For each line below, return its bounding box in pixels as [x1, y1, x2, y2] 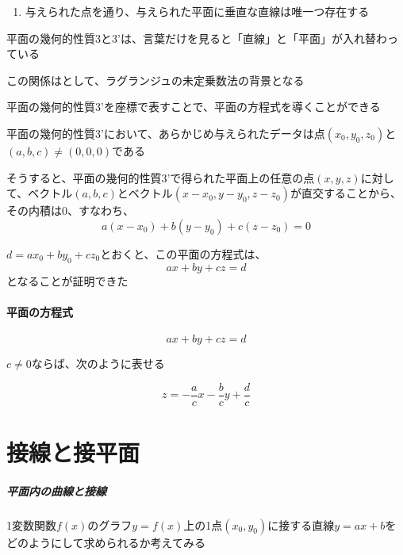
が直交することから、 [290, 185, 401, 201]
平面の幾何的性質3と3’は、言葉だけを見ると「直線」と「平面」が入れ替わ [6, 29, 387, 46]
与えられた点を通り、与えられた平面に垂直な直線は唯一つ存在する [25, 3, 370, 19]
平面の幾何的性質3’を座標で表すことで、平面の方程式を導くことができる [6, 98, 381, 115]
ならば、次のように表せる [31, 354, 165, 371]
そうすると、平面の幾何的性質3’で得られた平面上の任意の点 [6, 169, 315, 186]
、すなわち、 [67, 202, 134, 219]
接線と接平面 [6, 435, 140, 468]
